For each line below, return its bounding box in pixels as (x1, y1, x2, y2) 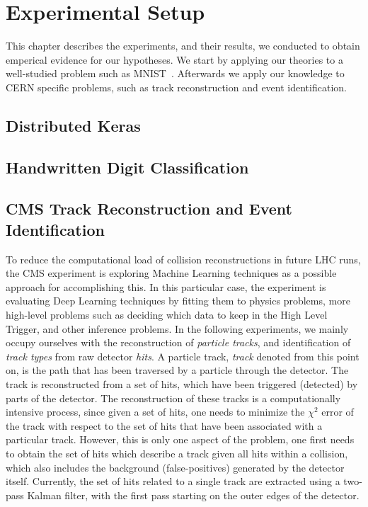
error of (321, 404, 354, 419)
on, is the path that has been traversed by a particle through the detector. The (6, 363, 349, 377)
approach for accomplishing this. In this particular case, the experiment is (6, 279, 326, 294)
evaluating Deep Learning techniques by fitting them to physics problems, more (6, 293, 350, 308)
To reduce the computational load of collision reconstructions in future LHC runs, (6, 251, 361, 266)
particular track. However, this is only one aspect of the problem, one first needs (6, 432, 355, 447)
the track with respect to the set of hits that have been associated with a (6, 418, 323, 433)
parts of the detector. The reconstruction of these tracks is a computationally (6, 390, 341, 405)
